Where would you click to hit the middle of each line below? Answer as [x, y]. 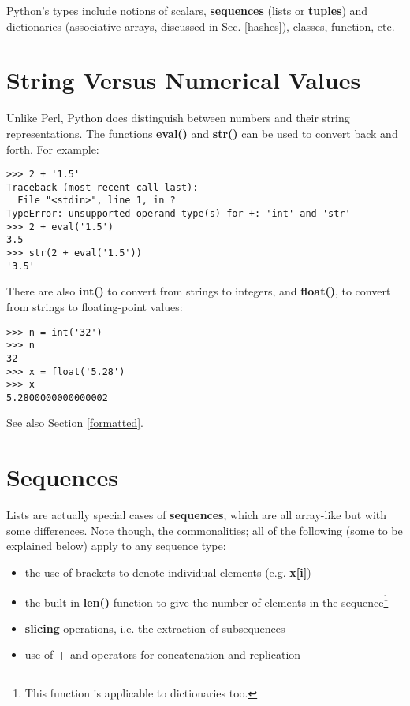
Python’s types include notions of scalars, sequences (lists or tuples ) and [187, 10]
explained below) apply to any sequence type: [116, 546]
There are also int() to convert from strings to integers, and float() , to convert [199, 291]
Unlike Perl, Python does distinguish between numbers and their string [178, 118]
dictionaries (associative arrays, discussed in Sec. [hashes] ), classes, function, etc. [201, 26]
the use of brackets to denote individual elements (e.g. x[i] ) [168, 572]
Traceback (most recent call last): [102, 187]
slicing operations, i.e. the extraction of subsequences [155, 628]
